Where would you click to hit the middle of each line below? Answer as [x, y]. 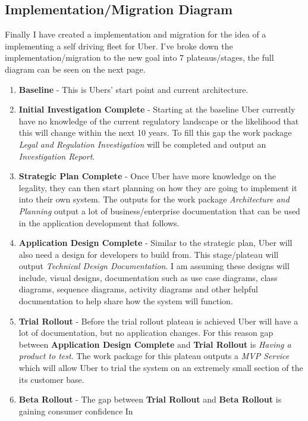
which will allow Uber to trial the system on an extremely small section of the [161, 368]
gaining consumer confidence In [76, 411]
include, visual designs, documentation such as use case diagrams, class [148, 277]
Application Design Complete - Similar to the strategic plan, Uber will [155, 243]
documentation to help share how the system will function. [126, 301]
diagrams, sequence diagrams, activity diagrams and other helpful [139, 289]
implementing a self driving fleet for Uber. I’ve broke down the [119, 46]
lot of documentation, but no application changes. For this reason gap [146, 333]
